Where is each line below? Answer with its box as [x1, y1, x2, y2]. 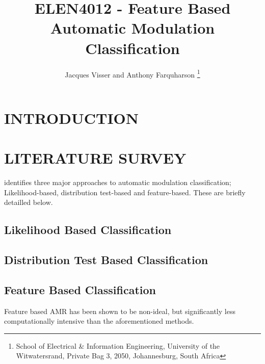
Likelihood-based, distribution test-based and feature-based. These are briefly [4, 187, 246, 197]
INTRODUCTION [4, 107, 139, 128]
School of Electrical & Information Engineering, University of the [16, 340, 220, 351]
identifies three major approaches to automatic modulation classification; [4, 177, 231, 188]
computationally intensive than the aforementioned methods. [4, 316, 194, 326]
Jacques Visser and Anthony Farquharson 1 [65, 67, 200, 80]
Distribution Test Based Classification [4, 252, 208, 268]
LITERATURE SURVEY [4, 147, 187, 168]
